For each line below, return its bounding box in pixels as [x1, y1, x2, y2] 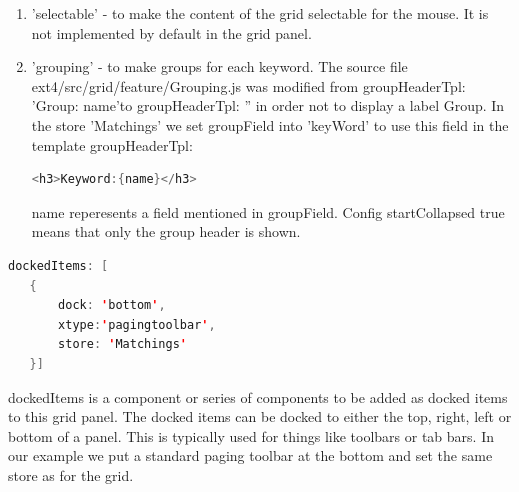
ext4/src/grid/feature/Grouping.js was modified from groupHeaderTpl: [31, 75, 466, 96]
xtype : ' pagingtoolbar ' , [58, 317, 216, 332]
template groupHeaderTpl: [31, 134, 193, 155]
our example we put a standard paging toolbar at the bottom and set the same [8, 445, 493, 466]
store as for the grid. [8, 464, 134, 485]
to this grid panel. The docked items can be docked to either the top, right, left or [8, 406, 512, 427]
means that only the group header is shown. [31, 221, 301, 242]
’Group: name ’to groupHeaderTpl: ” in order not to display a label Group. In [31, 95, 505, 116]
